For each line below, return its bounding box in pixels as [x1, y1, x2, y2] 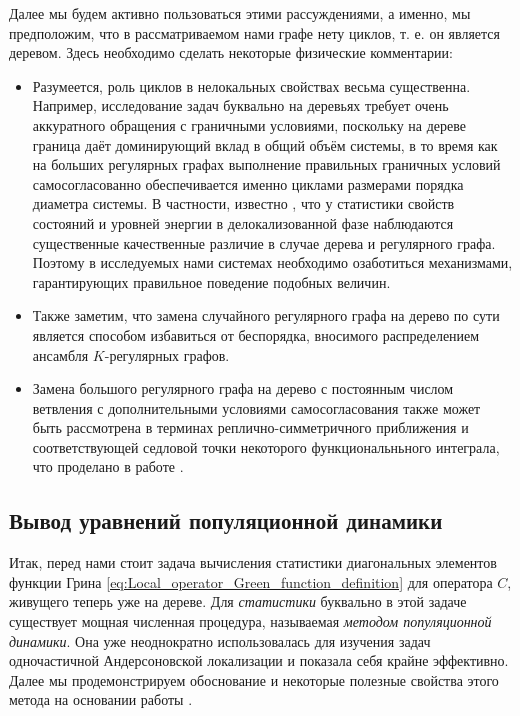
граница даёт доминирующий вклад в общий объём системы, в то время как [32, 134, 498, 155]
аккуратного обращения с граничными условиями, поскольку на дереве [32, 114, 467, 135]
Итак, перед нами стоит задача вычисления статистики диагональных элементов [9, 552, 497, 573]
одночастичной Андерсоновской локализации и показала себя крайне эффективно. [9, 650, 509, 671]
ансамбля [32, 344, 89, 365]
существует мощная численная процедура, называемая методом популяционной [9, 611, 492, 632]
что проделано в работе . [32, 456, 184, 477]
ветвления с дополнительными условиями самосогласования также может [32, 397, 481, 418]
